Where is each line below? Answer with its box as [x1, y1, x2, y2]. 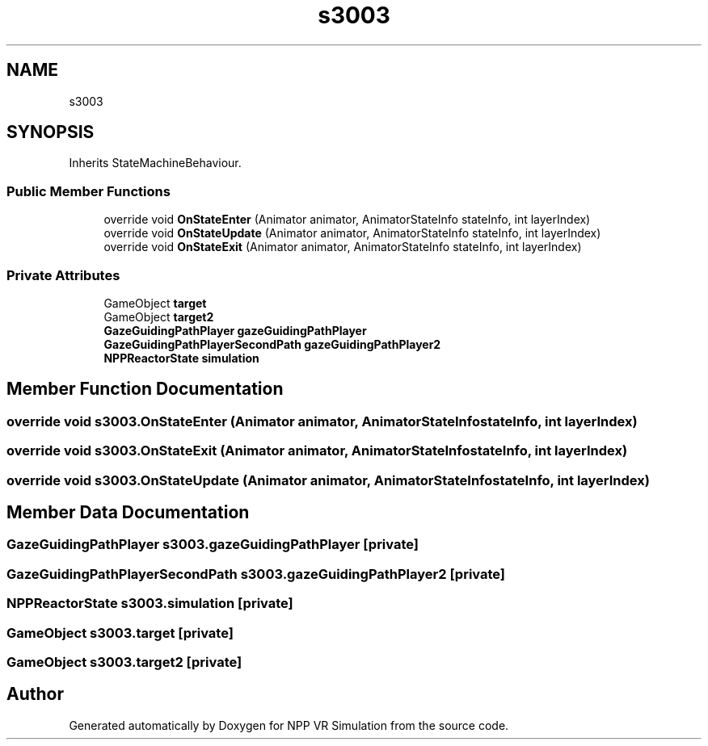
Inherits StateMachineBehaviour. [69, 156, 242, 170]
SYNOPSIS [6, 122, 95, 143]
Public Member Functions [6, 182, 171, 199]
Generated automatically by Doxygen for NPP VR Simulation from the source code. [69, 718, 509, 732]
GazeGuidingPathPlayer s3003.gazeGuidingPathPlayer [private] [6, 536, 419, 553]
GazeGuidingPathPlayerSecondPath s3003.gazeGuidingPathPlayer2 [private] [6, 565, 506, 582]
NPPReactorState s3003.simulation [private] [6, 595, 293, 612]
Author [6, 684, 64, 705]
